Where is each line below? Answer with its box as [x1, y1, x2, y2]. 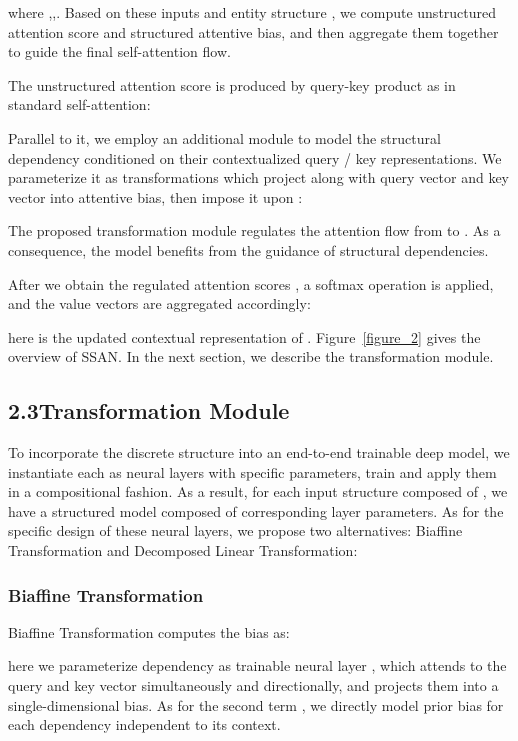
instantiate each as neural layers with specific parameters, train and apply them [8, 461, 497, 482]
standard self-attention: [8, 94, 151, 115]
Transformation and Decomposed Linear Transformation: [8, 540, 358, 561]
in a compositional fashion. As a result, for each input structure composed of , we [8, 481, 508, 502]
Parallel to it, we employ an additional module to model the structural [8, 127, 441, 148]
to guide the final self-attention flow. [8, 41, 231, 62]
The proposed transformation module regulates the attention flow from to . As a [8, 220, 501, 241]
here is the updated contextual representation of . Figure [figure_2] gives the [8, 326, 481, 347]
